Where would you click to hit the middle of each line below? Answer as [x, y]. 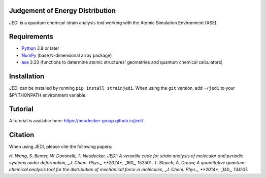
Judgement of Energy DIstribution [62, 11]
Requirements [31, 37]
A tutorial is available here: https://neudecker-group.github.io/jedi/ [76, 121]
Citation [22, 135]
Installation [27, 76]
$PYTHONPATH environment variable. [48, 95]
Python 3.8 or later [40, 48]
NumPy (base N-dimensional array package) [67, 55]
